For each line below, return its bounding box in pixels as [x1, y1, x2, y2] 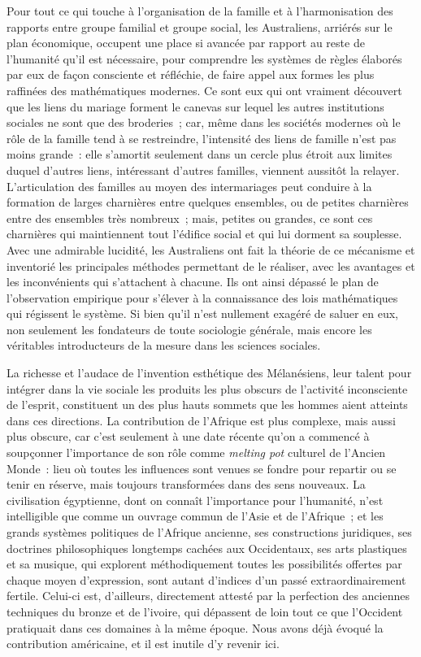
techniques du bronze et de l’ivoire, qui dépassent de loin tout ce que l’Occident [7, 603, 403, 620]
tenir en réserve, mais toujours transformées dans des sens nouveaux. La [7, 476, 366, 493]
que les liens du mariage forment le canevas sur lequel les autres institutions [7, 98, 384, 115]
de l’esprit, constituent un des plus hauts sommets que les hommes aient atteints [7, 396, 408, 413]
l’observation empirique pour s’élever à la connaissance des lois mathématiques [7, 289, 398, 306]
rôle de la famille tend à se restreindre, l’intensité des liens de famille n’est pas [7, 129, 397, 146]
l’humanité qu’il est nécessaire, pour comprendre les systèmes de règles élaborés [7, 50, 402, 67]
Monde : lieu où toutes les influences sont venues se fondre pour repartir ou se [7, 459, 397, 476]
